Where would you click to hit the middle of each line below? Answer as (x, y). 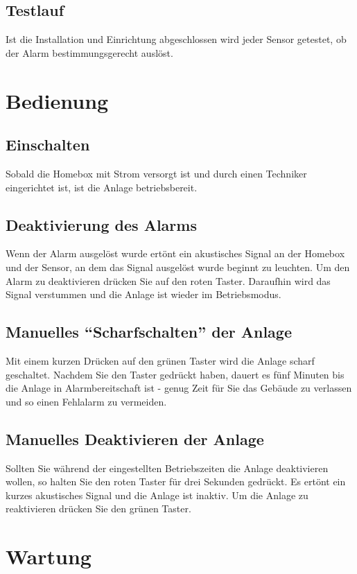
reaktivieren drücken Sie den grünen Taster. (98, 508)
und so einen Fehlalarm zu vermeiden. (86, 401)
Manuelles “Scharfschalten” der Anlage (149, 332)
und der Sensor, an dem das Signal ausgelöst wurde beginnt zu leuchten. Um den (178, 267)
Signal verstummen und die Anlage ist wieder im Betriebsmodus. (143, 294)
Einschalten (48, 145)
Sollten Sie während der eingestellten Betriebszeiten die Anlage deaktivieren (167, 468)
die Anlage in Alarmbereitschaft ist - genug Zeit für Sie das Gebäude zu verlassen (179, 388)
